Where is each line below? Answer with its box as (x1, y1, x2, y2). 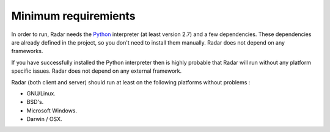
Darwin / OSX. (26, 116, 62, 123)
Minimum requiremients (11, 9, 136, 23)
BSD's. (26, 98, 44, 106)
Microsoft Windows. (26, 107, 78, 114)
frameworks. (11, 48, 43, 55)
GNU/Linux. (26, 89, 56, 97)
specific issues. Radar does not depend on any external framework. (11, 67, 182, 75)
